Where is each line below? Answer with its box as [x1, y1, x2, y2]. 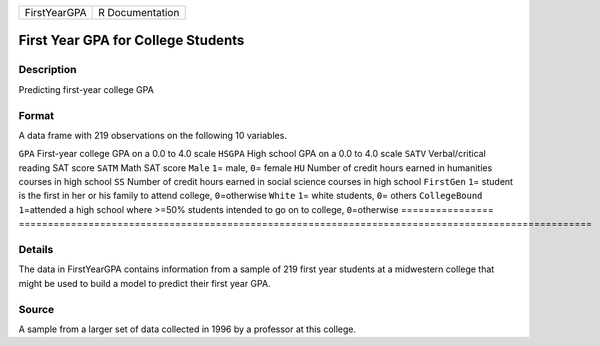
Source [18, 302, 55, 316]
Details [18, 243, 54, 257]
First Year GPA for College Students [18, 32, 245, 49]
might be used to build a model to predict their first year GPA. [18, 277, 271, 289]
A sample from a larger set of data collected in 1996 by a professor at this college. [18, 323, 357, 335]
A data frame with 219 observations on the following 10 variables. [18, 129, 287, 141]
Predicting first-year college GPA [18, 83, 154, 95]
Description [18, 63, 77, 77]
